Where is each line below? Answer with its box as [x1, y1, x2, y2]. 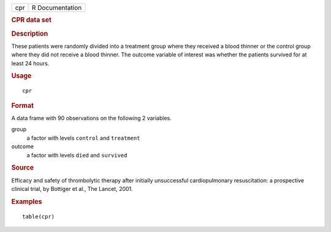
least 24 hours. [11, 59, 50, 67]
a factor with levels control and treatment [26, 134, 140, 141]
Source [11, 163, 34, 172]
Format [11, 101, 34, 110]
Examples [11, 197, 42, 206]
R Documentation [31, 4, 82, 12]
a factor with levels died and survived [26, 151, 127, 159]
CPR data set [11, 16, 52, 24]
